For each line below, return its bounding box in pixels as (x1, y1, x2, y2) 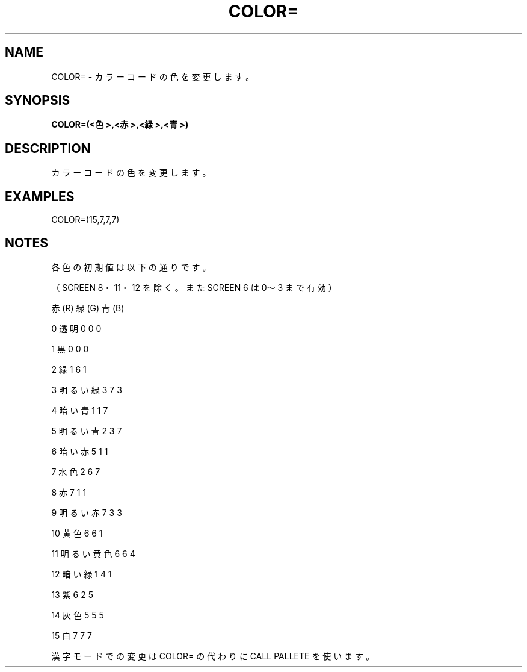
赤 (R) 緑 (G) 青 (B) (51, 302, 125, 313)
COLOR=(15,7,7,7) (51, 214, 120, 225)
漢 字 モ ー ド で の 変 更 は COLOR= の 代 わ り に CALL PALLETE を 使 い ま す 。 (51, 650, 375, 661)
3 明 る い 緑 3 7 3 (51, 384, 122, 395)
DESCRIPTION (5, 140, 91, 156)
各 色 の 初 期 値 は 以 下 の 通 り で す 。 (51, 261, 211, 272)
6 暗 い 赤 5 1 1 (51, 446, 108, 456)
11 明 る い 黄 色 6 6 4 (51, 548, 135, 559)
